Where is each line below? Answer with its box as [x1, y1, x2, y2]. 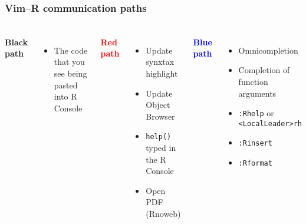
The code [54, 44, 88, 56]
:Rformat [238, 159, 272, 168]
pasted [54, 78, 78, 91]
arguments [238, 87, 277, 99]
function [238, 75, 268, 87]
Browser [146, 110, 175, 122]
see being [54, 67, 87, 79]
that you [54, 55, 85, 68]
